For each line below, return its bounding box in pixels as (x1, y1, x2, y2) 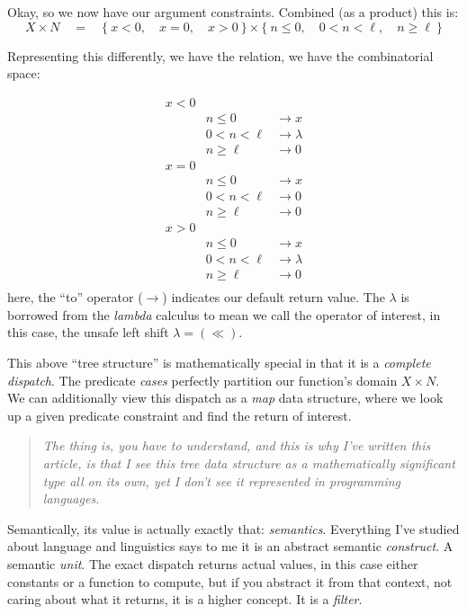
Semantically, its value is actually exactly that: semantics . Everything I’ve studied (7, 519, 460, 538)
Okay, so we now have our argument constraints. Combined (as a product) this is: (7, 3, 459, 21)
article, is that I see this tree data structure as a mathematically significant (42, 453, 455, 472)
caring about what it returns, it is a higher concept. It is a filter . (7, 590, 363, 609)
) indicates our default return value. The (162, 288, 385, 307)
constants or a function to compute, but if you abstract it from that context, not (7, 572, 453, 591)
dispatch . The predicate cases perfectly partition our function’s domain (7, 370, 398, 389)
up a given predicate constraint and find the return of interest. (7, 405, 352, 424)
